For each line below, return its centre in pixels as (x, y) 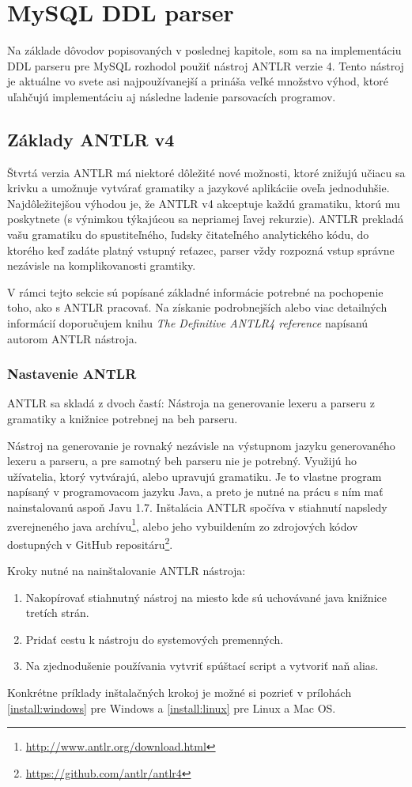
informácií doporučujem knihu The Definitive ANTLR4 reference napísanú (188, 323)
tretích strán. (57, 613)
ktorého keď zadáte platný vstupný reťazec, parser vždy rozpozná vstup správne (201, 250)
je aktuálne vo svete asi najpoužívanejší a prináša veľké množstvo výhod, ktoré (198, 81)
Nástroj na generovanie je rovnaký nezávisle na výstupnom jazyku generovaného (201, 445)
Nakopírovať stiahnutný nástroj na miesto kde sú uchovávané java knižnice (206, 597)
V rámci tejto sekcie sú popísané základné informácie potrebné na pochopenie (195, 291)
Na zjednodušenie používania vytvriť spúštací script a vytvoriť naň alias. (202, 666)
